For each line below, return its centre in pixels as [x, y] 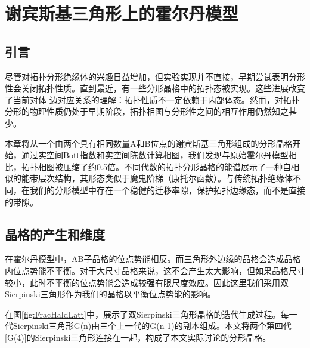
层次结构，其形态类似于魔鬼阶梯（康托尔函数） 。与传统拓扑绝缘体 [165, 178]
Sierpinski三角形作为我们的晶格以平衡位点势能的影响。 [110, 294]
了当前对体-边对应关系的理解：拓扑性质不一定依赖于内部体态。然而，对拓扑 [152, 99]
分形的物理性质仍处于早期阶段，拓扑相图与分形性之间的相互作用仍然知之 [147, 111]
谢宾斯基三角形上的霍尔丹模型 [122, 13]
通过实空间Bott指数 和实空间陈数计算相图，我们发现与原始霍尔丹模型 [155, 155]
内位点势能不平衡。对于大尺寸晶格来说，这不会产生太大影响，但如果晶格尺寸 [155, 270]
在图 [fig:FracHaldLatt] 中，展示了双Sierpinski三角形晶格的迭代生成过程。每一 [151, 314]
